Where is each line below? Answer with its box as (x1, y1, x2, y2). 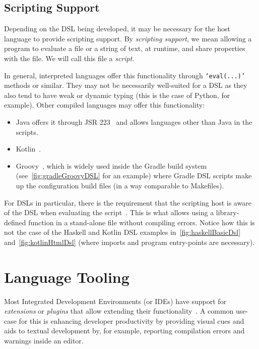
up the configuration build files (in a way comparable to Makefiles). (16, 180, 224, 190)
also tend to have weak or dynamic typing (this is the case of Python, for (4, 89, 230, 100)
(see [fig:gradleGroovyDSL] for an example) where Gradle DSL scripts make (16, 170, 252, 181)
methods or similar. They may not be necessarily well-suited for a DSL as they (4, 80, 247, 90)
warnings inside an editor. (4, 335, 84, 346)
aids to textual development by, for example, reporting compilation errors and (4, 325, 245, 336)
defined (4, 217, 26, 227)
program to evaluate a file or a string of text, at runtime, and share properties (4, 43, 245, 54)
